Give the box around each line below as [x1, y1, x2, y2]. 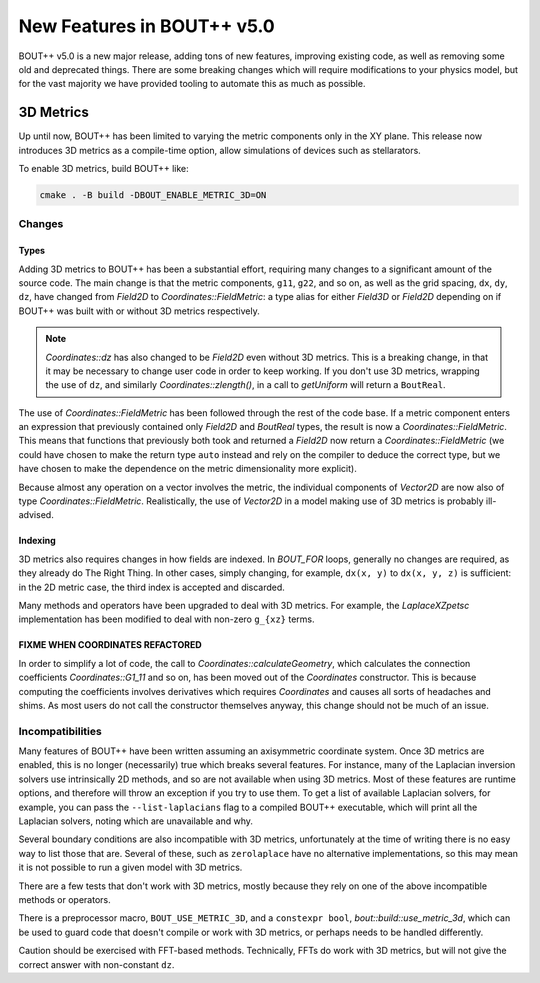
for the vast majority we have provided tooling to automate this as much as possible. [18, 78, 366, 90]
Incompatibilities [18, 724, 102, 738]
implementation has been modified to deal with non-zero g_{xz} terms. [18, 613, 315, 625]
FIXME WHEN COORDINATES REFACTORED [18, 639, 202, 651]
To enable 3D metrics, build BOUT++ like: [18, 163, 189, 175]
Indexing [18, 535, 57, 547]
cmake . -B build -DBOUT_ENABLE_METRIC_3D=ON [39, 190, 267, 200]
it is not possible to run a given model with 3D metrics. [18, 861, 243, 874]
